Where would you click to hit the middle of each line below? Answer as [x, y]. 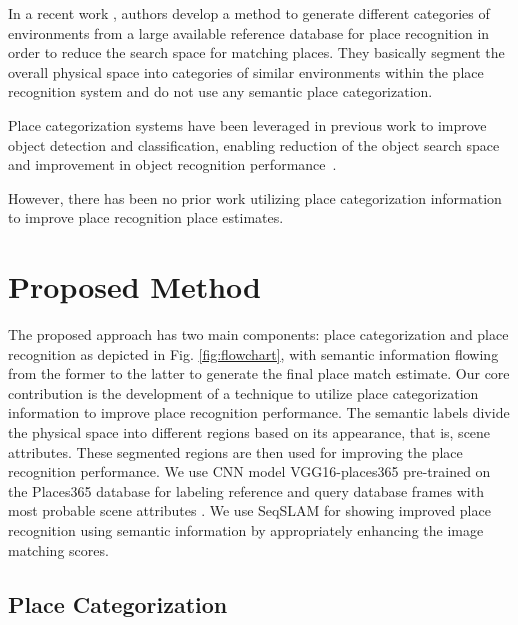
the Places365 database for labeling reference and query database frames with [246, 490]
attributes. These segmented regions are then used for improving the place [235, 451]
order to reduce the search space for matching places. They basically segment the [256, 52]
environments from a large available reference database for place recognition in [249, 32]
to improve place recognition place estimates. [146, 217]
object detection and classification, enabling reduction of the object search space [254, 144]
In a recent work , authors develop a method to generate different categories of [249, 13]
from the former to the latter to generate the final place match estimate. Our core [259, 373]
